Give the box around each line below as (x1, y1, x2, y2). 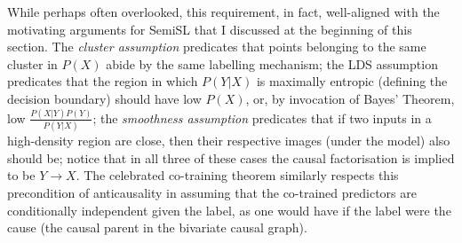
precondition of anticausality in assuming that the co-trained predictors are (7, 183, 417, 201)
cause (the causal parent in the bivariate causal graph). (7, 218, 307, 237)
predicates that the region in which (7, 72, 198, 90)
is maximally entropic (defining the (256, 72, 448, 90)
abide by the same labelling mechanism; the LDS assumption (106, 54, 438, 73)
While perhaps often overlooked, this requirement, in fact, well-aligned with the (7, 3, 440, 20)
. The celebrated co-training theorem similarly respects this (76, 166, 399, 184)
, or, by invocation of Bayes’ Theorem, (245, 89, 455, 107)
